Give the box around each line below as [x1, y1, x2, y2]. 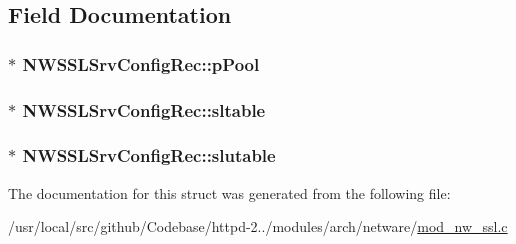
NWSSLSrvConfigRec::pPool [22, 51, 260, 76]
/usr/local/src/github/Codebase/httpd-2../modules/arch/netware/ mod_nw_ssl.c [8, 216, 508, 237]
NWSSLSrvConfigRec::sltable [22, 97, 266, 122]
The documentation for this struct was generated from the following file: [8, 182, 451, 203]
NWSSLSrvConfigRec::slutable [22, 143, 276, 168]
